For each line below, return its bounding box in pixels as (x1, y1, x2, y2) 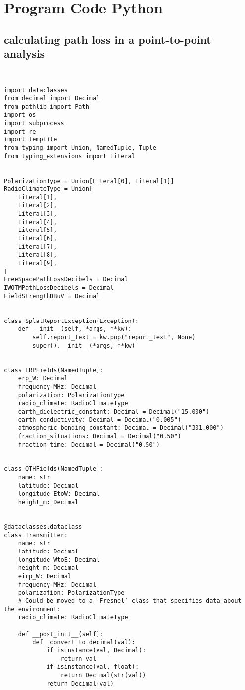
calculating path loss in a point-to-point (4, 31, 211, 46)
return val (60, 655, 97, 662)
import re (4, 128, 36, 135)
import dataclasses (4, 87, 68, 94)
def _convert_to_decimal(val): (32, 639, 135, 646)
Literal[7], (18, 243, 57, 250)
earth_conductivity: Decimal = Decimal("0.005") (18, 416, 181, 423)
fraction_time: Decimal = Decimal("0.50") (18, 441, 160, 448)
